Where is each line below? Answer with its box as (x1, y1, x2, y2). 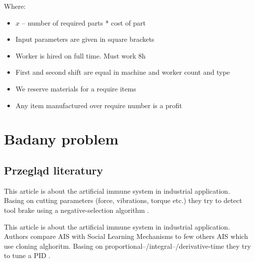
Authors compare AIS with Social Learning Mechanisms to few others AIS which (4, 231, 248, 241)
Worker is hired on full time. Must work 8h (15, 50, 146, 60)
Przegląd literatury (4, 162, 103, 177)
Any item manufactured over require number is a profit (15, 100, 182, 110)
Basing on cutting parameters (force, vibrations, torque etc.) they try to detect (4, 195, 242, 205)
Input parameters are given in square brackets (15, 34, 155, 44)
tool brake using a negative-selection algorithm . (4, 204, 149, 215)
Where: (4, 1, 26, 11)
